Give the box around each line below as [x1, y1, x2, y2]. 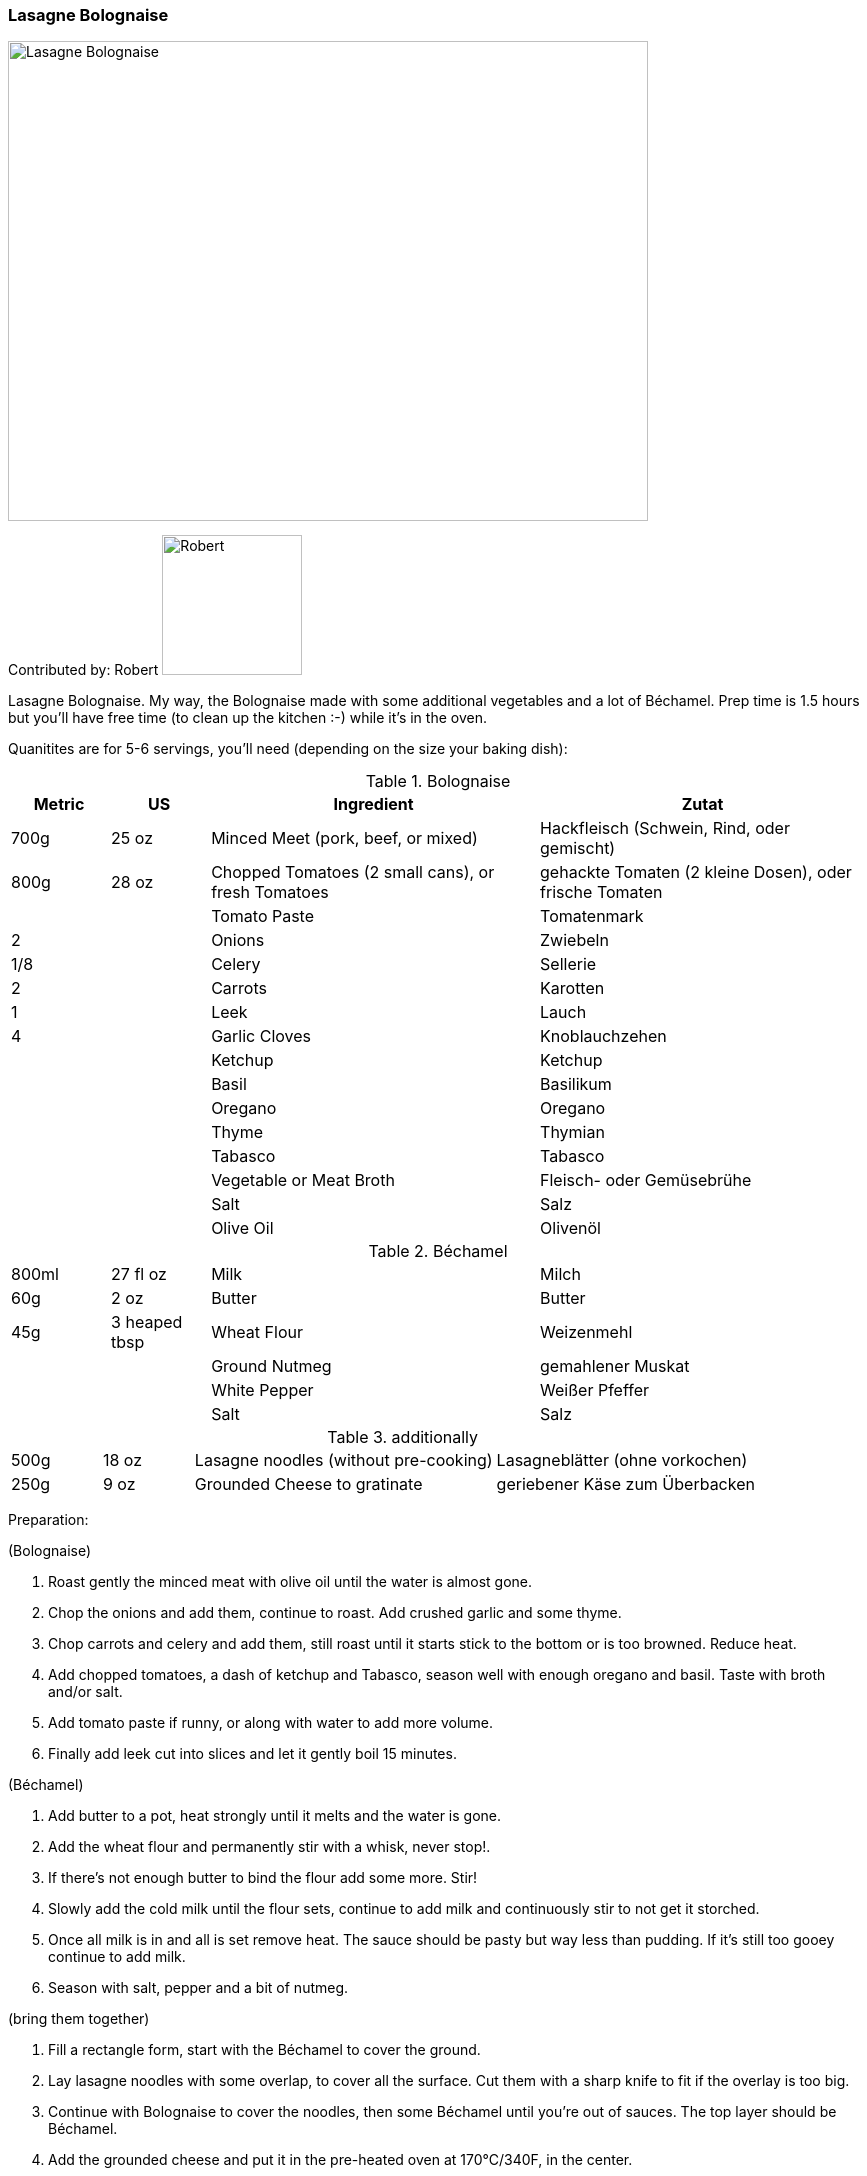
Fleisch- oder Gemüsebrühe [540, 1170, 752, 1191]
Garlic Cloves [211, 1026, 312, 1047]
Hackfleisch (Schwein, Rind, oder [540, 818, 790, 839]
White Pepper [211, 1380, 314, 1401]
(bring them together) [8, 2010, 150, 2028]
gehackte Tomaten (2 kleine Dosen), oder [540, 862, 852, 883]
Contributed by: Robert [8, 661, 159, 679]
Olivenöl [540, 1218, 601, 1239]
